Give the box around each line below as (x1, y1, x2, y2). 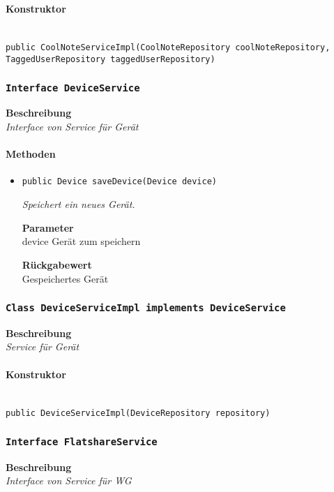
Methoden (6, 147, 56, 161)
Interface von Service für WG (6, 473, 132, 488)
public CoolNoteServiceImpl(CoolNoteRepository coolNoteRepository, (6, 43, 331, 53)
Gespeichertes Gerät (22, 271, 109, 285)
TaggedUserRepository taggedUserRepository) (6, 54, 215, 65)
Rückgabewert (22, 257, 92, 271)
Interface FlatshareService (6, 436, 158, 448)
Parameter (22, 220, 74, 234)
